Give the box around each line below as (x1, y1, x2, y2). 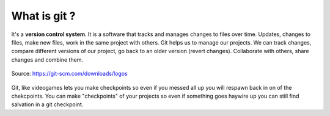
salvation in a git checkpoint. (11, 101, 84, 108)
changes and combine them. (11, 56, 84, 63)
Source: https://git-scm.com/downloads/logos (11, 70, 128, 78)
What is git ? (11, 9, 76, 23)
